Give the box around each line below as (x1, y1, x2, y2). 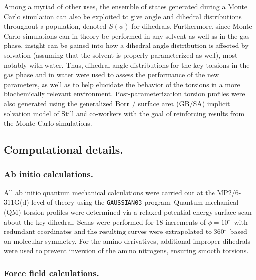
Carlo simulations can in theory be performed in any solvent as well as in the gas (4, 30, 250, 41)
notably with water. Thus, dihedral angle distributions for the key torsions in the (4, 59, 250, 70)
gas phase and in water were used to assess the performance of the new (4, 69, 219, 80)
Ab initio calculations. (4, 168, 93, 180)
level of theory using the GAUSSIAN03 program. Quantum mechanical (31, 197, 239, 207)
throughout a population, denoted (4, 21, 107, 31)
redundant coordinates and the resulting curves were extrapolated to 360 (4, 226, 224, 236)
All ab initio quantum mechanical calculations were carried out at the (4, 187, 215, 197)
